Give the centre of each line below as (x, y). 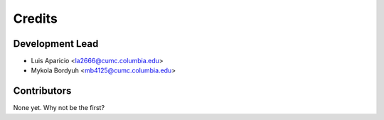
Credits (36, 18)
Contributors (42, 91)
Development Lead (56, 44)
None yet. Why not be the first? (59, 108)
